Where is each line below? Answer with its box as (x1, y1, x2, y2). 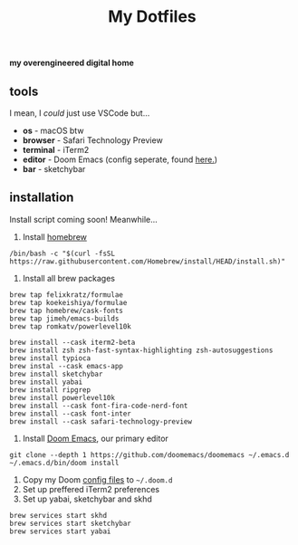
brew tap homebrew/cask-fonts (9, 306, 124, 315)
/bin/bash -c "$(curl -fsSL (9, 249, 116, 258)
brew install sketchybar (9, 369, 103, 378)
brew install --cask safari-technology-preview (9, 416, 193, 426)
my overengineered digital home (9, 57, 134, 69)
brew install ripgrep (9, 385, 91, 395)
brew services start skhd (9, 511, 107, 520)
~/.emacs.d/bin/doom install (9, 458, 120, 467)
